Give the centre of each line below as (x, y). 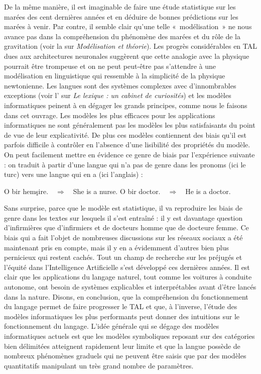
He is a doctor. (208, 191)
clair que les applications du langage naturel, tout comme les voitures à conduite (128, 277)
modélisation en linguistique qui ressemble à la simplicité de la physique (115, 76)
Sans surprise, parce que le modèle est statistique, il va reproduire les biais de (123, 208)
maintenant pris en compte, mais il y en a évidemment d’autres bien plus (116, 247)
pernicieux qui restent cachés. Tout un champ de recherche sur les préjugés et (123, 257)
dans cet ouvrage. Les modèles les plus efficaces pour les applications (110, 115)
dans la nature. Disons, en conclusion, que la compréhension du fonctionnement (126, 296)
